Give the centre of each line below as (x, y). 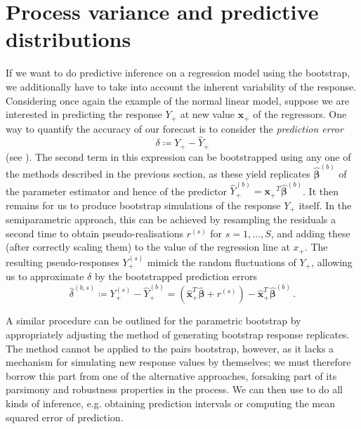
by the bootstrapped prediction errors (176, 276)
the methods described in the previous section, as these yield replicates (158, 174)
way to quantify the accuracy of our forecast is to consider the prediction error (175, 128)
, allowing (332, 262)
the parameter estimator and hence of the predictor (116, 191)
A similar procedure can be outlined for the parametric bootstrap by (153, 321)
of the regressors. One (300, 114)
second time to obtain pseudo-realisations (95, 233)
